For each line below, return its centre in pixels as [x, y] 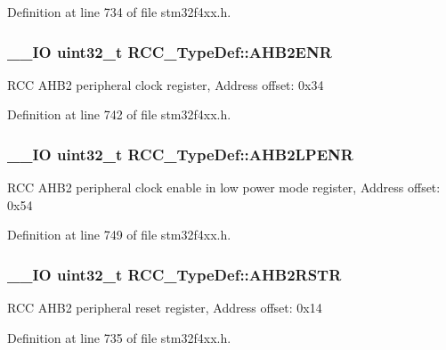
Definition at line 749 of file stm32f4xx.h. [119, 235]
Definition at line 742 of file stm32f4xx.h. [119, 114]
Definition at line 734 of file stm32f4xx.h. [119, 12]
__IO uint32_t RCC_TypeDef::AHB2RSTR [174, 274]
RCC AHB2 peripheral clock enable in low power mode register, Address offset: [224, 187]
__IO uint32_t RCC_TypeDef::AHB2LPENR [180, 154]
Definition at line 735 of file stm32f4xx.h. [119, 337]
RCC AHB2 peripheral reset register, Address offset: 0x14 [165, 308]
